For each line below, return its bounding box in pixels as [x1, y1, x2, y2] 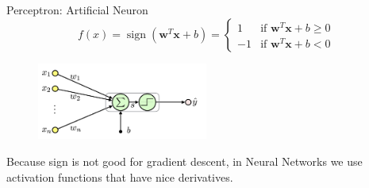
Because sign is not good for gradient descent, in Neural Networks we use [6, 153, 363, 170]
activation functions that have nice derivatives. [6, 168, 233, 185]
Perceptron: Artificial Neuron [6, 2, 148, 17]
